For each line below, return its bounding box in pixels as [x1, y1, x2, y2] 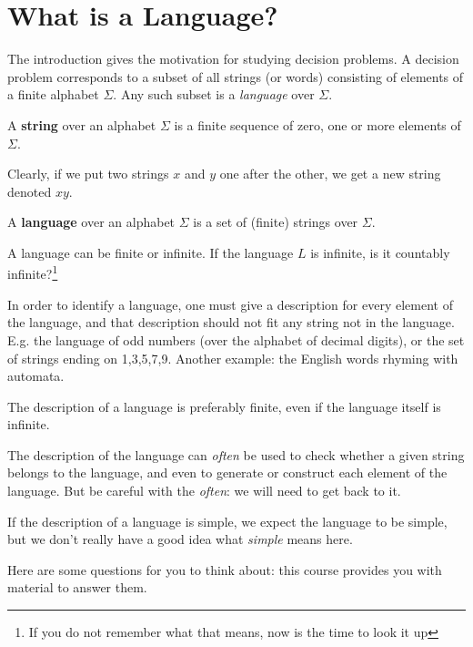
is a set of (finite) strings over [193, 212, 358, 231]
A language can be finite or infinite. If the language [7, 242, 294, 262]
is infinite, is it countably [310, 242, 450, 262]
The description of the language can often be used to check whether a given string [7, 445, 465, 464]
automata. [7, 366, 65, 385]
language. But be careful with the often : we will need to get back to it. [7, 481, 401, 500]
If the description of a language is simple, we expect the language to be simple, [7, 511, 448, 530]
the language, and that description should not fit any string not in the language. [7, 313, 455, 332]
